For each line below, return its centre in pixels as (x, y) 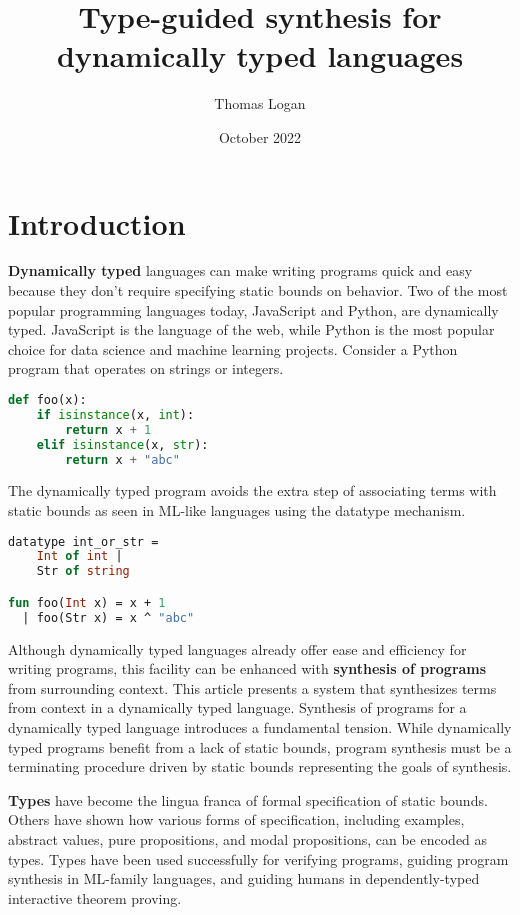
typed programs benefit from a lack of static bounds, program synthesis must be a (260, 746)
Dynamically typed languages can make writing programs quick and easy (240, 270)
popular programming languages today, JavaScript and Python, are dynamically (253, 309)
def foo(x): (47, 400)
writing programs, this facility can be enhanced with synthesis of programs (247, 668)
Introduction (97, 222)
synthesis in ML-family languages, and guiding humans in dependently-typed (244, 878)
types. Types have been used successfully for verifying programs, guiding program (258, 858)
